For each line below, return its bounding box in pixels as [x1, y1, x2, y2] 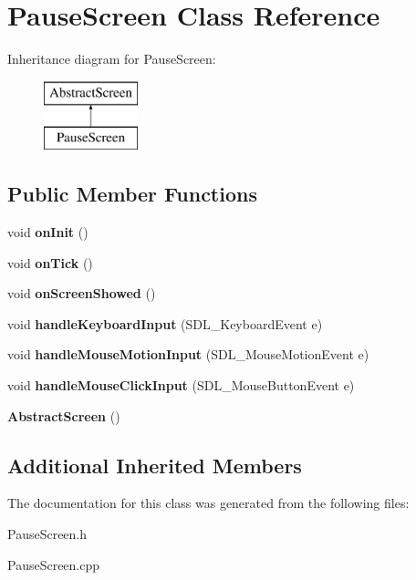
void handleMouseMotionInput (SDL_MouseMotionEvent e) [7, 345, 369, 364]
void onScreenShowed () [7, 284, 156, 303]
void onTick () [7, 253, 93, 272]
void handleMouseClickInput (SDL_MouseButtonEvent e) [7, 376, 355, 395]
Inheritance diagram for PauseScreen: [7, 49, 216, 68]
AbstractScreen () [7, 406, 120, 425]
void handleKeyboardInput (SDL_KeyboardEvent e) [7, 314, 323, 333]
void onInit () [7, 223, 88, 242]
